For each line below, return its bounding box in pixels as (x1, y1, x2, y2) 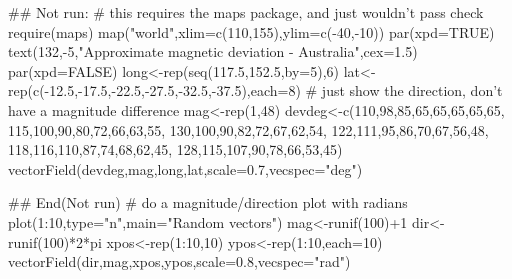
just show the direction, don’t (321, 80, 503, 101)
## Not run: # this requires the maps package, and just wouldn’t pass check (8, 2, 484, 22)
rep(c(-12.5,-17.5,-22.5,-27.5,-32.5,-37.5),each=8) (8, 80, 301, 101)
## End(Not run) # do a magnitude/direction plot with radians (8, 192, 408, 213)
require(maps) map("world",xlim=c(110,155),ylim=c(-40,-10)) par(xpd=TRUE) (8, 21, 495, 42)
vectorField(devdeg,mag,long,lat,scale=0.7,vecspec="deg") (8, 158, 363, 179)
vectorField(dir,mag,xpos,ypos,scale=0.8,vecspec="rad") (8, 251, 351, 272)
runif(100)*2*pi (8, 231, 102, 252)
